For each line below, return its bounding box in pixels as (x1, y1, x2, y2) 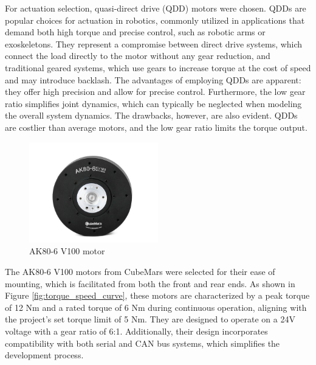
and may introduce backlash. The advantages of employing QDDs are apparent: (5, 73, 301, 86)
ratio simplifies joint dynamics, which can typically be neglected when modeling (5, 97, 302, 109)
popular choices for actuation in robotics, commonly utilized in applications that (5, 13, 305, 26)
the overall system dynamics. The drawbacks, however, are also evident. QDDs (5, 109, 298, 122)
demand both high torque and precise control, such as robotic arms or (5, 26, 266, 38)
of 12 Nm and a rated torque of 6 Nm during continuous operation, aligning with (5, 301, 307, 313)
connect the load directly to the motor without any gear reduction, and (5, 49, 270, 62)
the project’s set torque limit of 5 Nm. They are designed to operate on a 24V (5, 313, 295, 325)
